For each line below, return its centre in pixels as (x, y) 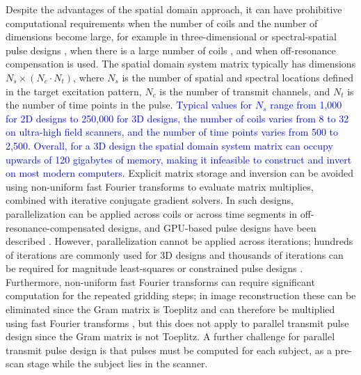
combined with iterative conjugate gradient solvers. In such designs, (150, 200)
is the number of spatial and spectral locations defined (238, 77)
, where (89, 77)
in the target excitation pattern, (74, 91)
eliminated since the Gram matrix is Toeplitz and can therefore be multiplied (170, 309)
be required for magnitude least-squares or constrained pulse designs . (154, 268)
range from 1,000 (306, 105)
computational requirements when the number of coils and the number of (162, 23)
